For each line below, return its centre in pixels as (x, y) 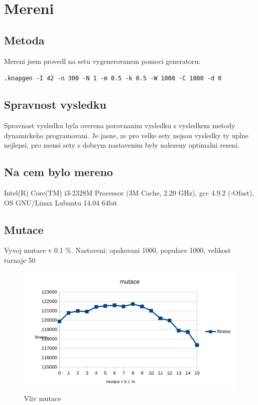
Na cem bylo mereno (59, 172)
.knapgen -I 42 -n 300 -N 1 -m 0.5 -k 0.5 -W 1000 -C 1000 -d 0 (113, 79)
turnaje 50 (20, 260)
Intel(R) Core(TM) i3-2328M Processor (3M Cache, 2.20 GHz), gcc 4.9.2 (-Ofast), (129, 193)
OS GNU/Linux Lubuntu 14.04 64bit (61, 202)
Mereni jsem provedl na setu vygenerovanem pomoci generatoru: (102, 61)
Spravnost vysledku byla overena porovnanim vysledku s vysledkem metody (120, 125)
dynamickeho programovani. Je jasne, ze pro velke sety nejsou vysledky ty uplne (126, 135)
